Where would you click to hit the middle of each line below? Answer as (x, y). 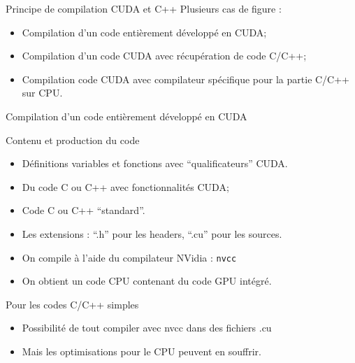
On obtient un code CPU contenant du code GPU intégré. (147, 281)
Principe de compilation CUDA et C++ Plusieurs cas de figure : (144, 8)
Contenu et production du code (73, 140)
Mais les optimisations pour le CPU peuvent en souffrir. (142, 351)
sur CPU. (42, 93)
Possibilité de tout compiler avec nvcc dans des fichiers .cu (147, 328)
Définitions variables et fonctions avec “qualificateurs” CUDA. (155, 163)
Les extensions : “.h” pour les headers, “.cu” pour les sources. (152, 233)
